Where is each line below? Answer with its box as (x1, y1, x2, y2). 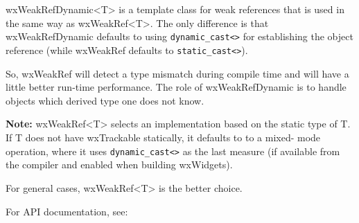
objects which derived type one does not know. (6, 93, 204, 107)
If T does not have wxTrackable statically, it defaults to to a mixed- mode (6, 130, 321, 145)
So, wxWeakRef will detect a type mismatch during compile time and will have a (6, 66, 349, 80)
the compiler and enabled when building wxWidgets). (6, 157, 233, 172)
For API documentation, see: (6, 204, 128, 218)
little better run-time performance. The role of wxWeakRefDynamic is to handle (6, 80, 347, 94)
